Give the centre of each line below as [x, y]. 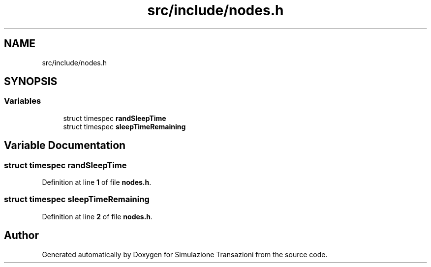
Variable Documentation [65, 146]
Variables [23, 101]
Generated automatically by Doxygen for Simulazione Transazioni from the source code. [185, 254]
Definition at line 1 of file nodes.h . [97, 182]
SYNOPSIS [31, 82]
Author [21, 236]
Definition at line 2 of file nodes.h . [97, 216]
